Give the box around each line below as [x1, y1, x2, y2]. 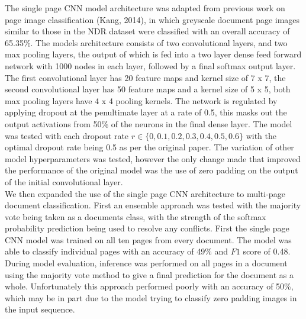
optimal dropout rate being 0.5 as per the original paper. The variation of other [5, 141, 294, 153]
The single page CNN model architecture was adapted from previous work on [5, 2, 285, 14]
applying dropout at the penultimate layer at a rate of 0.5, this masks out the [5, 106, 287, 118]
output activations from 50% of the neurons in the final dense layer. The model [5, 117, 292, 130]
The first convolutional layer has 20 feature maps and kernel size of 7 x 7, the [5, 71, 286, 83]
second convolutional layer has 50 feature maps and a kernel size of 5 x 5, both [5, 83, 291, 95]
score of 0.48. [243, 245, 291, 257]
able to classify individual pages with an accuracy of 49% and [5, 245, 228, 257]
